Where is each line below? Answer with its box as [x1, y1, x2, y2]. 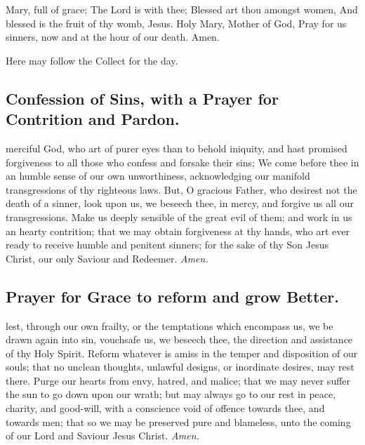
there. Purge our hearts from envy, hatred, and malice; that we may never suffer [6, 373, 351, 387]
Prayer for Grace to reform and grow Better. [6, 285, 339, 307]
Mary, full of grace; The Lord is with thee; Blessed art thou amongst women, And [6, 2, 358, 16]
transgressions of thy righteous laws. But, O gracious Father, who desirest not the [6, 182, 357, 197]
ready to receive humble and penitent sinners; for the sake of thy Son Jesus [6, 237, 328, 252]
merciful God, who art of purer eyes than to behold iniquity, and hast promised [6, 140, 347, 155]
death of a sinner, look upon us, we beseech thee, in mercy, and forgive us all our [6, 196, 354, 211]
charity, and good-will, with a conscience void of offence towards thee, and [6, 401, 325, 416]
